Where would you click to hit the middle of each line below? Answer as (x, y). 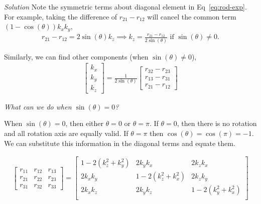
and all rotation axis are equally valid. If (66, 133)
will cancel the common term (192, 16)
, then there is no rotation (217, 123)
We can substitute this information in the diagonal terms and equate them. (120, 143)
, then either (84, 123)
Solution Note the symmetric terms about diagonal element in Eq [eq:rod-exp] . (125, 6)
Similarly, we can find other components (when (76, 56)
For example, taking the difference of (61, 16)
